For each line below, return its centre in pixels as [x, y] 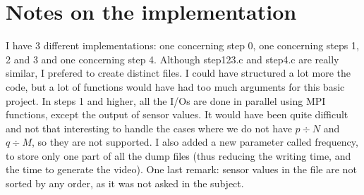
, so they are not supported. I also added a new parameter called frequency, [195, 142]
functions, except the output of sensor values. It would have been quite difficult [177, 114]
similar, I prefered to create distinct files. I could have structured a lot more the [178, 73]
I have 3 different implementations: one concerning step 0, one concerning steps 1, [182, 45]
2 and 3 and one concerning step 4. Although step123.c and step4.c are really [172, 59]
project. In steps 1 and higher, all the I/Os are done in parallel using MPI [166, 100]
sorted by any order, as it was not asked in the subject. [125, 183]
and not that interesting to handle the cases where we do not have [149, 128]
